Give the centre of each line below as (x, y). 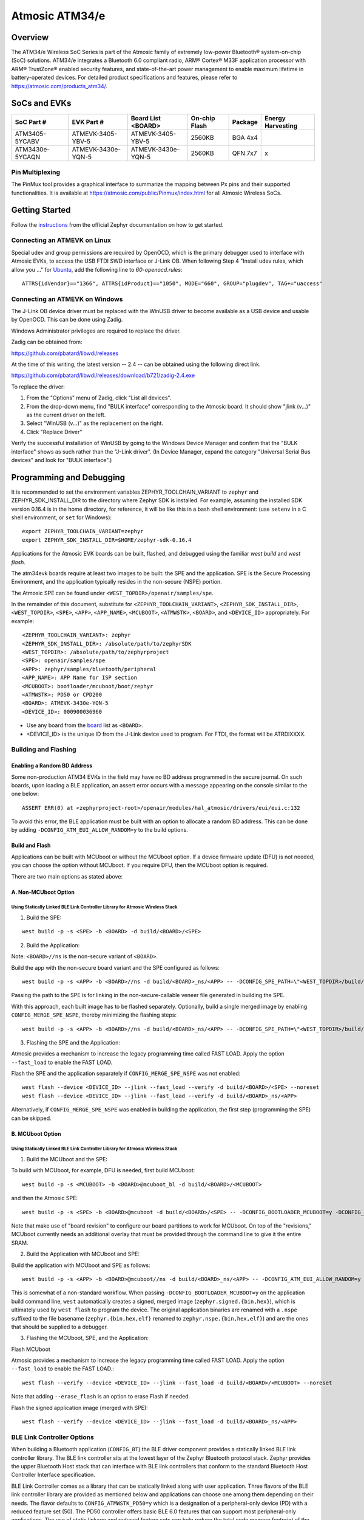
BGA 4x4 (245, 137)
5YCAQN (28, 157)
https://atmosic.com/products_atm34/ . (59, 86)
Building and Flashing (44, 750)
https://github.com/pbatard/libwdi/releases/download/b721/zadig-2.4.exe (103, 375)
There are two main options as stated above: (67, 876)
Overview (30, 37)
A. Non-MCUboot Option (43, 892)
